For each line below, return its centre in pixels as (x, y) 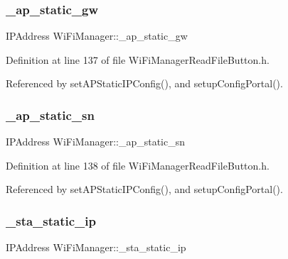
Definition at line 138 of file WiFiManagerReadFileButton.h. (138, 165)
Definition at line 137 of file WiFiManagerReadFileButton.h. (138, 59)
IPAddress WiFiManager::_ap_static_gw (97, 36)
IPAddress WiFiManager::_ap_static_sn (96, 142)
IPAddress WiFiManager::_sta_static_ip (96, 247)
